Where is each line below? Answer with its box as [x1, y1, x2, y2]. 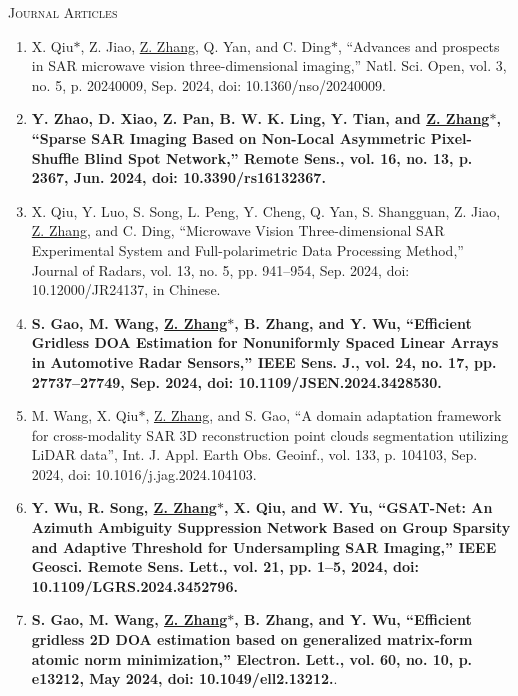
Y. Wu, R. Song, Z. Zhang [31, 497, 217, 518]
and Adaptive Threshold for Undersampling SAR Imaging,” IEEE [31, 536, 497, 557]
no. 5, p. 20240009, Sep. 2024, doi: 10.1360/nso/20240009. [31, 74, 386, 95]
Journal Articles [8, 2, 118, 22]
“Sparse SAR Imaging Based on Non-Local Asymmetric [31, 127, 426, 148]
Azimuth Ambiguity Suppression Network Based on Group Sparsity [31, 517, 511, 538]
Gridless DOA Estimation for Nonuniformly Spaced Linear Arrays [31, 332, 499, 353]
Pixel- [430, 127, 472, 148]
